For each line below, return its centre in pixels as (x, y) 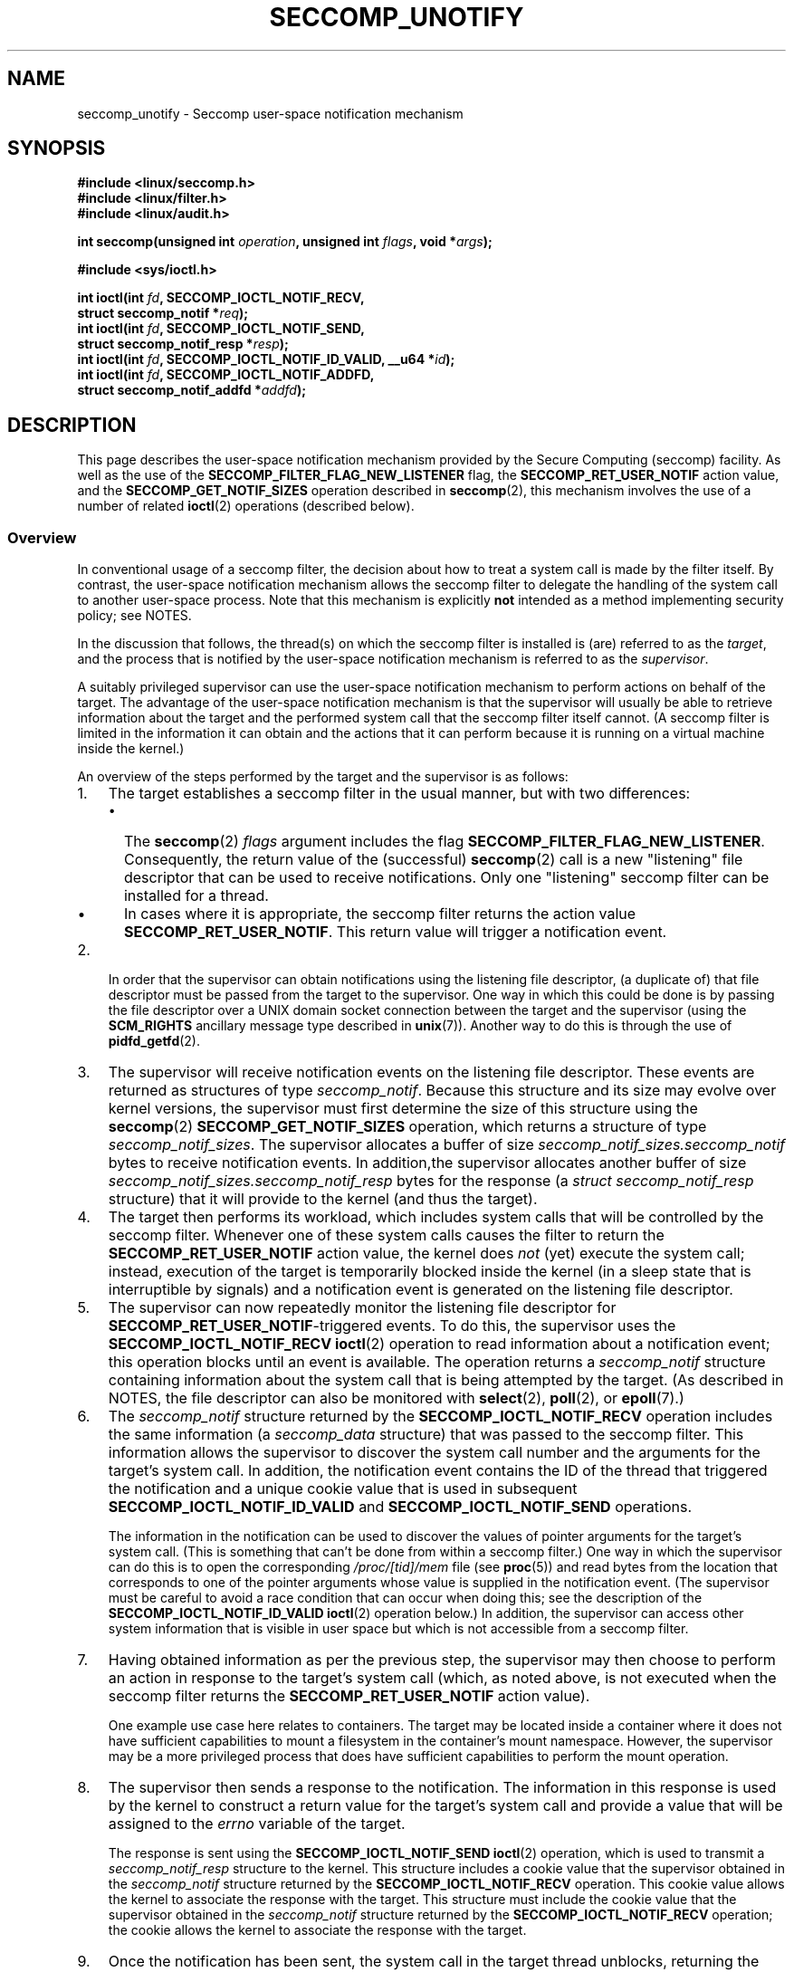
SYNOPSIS (57, 148)
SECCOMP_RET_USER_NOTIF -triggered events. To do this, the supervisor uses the (392, 1326)
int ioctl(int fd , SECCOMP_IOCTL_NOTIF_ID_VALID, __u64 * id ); (266, 359)
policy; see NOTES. (134, 616)
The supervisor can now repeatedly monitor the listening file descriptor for (362, 1308)
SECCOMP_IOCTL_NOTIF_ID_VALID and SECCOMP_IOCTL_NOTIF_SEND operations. (400, 1507)
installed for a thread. (196, 896)
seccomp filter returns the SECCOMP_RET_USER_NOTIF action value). (349, 1696)
